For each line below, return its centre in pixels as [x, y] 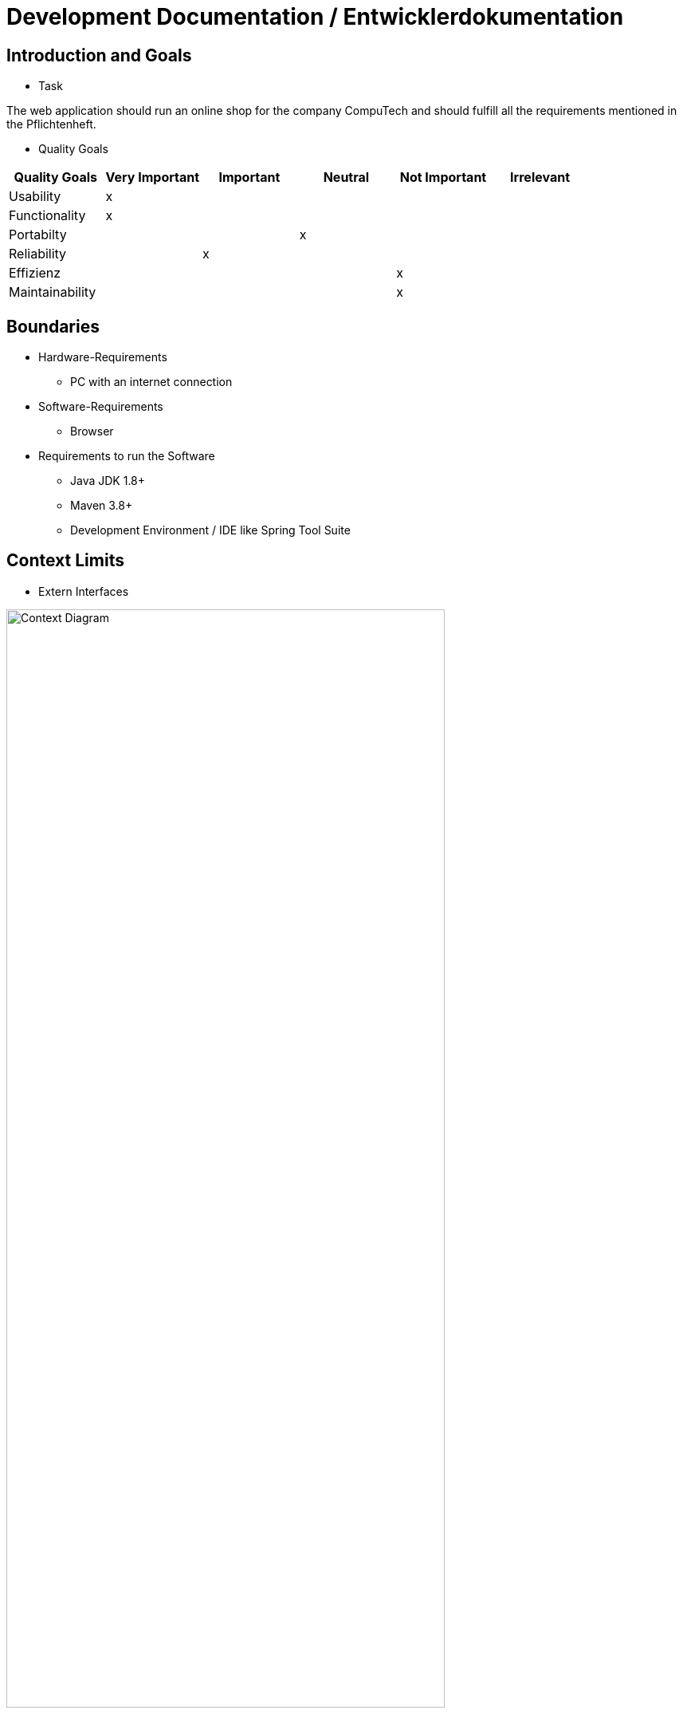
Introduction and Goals [99, 55]
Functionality [47, 216]
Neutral [346, 177]
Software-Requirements [101, 407]
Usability [35, 197]
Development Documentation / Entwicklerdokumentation [315, 17]
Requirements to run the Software [127, 456]
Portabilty [38, 235]
